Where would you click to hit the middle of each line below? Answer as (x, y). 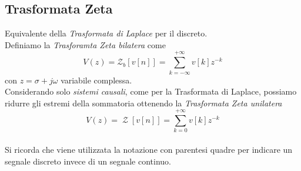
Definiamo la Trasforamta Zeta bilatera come (85, 44)
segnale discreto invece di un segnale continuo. (88, 161)
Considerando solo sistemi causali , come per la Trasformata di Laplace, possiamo (151, 91)
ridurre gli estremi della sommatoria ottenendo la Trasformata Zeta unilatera (143, 103)
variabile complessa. (96, 80)
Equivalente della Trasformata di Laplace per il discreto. (106, 33)
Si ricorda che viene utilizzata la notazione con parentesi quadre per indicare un (149, 150)
